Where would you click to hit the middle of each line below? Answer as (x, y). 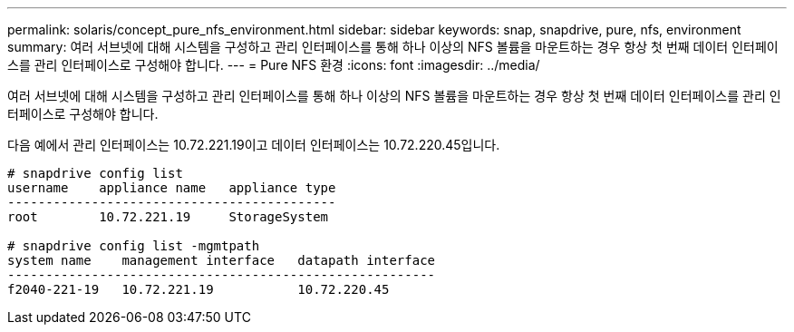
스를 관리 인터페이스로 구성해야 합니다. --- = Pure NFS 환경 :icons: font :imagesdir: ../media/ (274, 65)
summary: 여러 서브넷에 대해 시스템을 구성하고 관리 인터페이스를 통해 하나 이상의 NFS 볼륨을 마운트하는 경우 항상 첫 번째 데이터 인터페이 (393, 47)
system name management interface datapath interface (222, 260)
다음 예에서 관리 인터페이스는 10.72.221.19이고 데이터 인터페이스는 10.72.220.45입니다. (254, 145)
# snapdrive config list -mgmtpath (134, 246)
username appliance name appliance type (172, 188)
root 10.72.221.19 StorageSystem (168, 217)
